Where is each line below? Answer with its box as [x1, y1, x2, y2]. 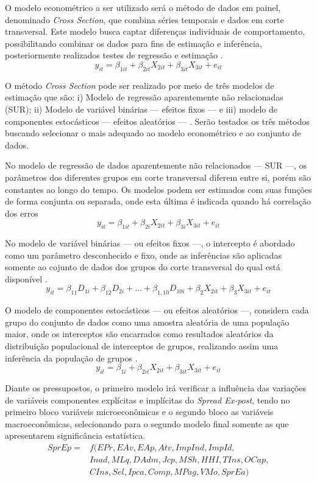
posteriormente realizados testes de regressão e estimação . [5, 49, 223, 61]
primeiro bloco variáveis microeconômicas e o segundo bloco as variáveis [5, 405, 274, 418]
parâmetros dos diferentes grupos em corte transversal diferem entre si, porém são [5, 170, 311, 183]
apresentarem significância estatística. [5, 429, 146, 442]
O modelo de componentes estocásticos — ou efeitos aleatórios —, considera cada [5, 304, 309, 316]
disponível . [5, 272, 48, 285]
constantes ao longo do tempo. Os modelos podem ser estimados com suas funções [5, 183, 312, 195]
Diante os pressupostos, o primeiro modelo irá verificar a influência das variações [5, 382, 307, 394]
